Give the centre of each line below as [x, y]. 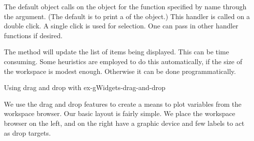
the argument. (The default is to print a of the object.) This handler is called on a [127, 16]
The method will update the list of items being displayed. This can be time [116, 52]
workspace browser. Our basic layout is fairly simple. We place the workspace [120, 113]
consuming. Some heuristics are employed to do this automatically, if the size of [123, 61]
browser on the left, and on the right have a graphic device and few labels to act [124, 123]
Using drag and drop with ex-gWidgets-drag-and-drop [85, 87]
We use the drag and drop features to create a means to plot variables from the [123, 104]
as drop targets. [27, 132]
